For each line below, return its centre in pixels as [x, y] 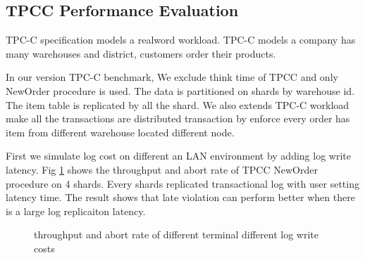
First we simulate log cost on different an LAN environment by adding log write [178, 156]
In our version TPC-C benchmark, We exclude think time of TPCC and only [172, 77]
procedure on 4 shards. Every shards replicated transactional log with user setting [182, 183]
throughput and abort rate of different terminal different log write [176, 234]
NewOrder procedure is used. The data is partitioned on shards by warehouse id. [180, 90]
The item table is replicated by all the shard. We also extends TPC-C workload [178, 104]
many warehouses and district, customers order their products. [141, 53]
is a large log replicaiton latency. [76, 211]
